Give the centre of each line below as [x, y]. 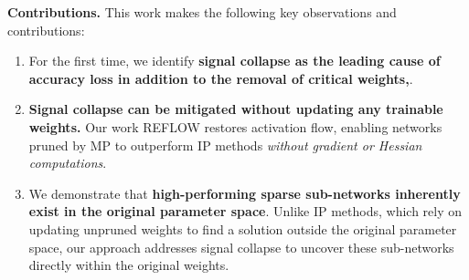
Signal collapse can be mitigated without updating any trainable [236, 109]
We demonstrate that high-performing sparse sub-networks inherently [245, 193]
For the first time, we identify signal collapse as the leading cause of [234, 61]
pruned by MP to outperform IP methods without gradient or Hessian [225, 145]
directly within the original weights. [129, 265]
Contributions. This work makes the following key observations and [202, 12]
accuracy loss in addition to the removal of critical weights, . [221, 78]
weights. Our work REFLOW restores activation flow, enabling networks [235, 126]
